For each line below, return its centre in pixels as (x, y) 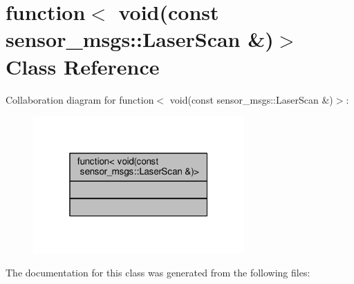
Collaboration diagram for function (80, 99)
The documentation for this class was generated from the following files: (158, 273)
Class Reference (83, 66)
